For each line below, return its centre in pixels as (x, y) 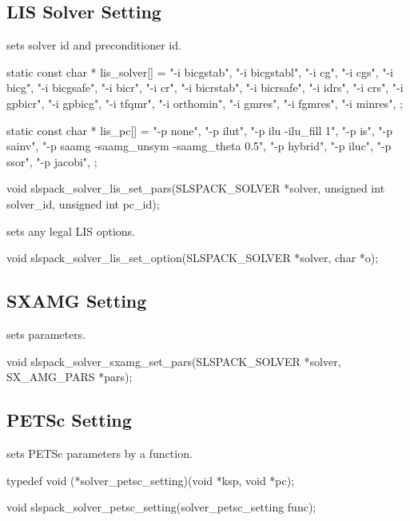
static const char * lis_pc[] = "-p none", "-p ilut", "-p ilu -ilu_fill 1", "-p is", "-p (200, 130)
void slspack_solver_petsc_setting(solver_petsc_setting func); (161, 507)
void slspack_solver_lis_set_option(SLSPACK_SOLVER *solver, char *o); (193, 258)
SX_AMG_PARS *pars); (70, 377)
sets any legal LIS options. (71, 231)
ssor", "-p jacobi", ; (52, 161)
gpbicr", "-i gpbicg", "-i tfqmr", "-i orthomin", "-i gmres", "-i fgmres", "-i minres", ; (205, 103)
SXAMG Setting (77, 301)
